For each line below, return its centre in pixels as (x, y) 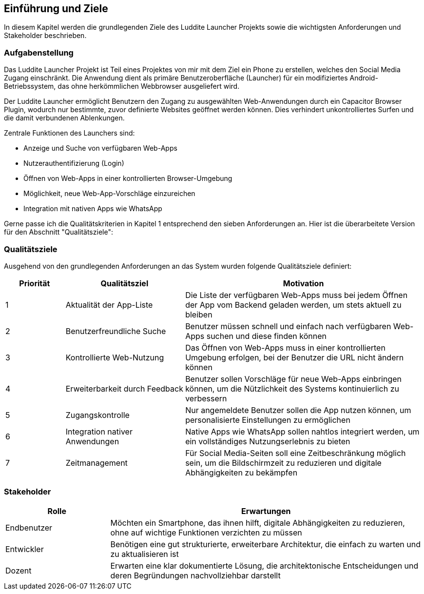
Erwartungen (266, 511)
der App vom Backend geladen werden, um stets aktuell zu (293, 305)
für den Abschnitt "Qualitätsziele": (58, 232)
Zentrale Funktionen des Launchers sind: (69, 133)
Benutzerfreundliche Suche (116, 331)
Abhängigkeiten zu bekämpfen (241, 472)
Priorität (35, 283)
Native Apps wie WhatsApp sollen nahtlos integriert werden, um (302, 431)
